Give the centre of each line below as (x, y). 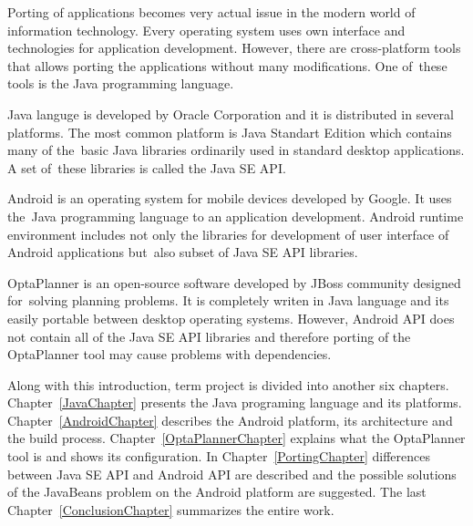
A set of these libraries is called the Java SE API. (147, 167)
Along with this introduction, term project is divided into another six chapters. (228, 384)
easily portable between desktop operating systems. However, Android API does (231, 318)
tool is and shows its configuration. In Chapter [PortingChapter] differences (219, 456)
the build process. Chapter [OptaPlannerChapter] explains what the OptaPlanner (236, 438)
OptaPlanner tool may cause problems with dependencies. (170, 354)
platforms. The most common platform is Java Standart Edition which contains (230, 132)
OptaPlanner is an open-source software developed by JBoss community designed (234, 282)
